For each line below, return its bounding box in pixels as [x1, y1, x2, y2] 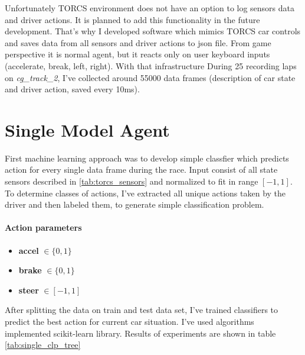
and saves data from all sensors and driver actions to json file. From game [5, 36, 271, 49]
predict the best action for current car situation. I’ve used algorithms [5, 315, 254, 328]
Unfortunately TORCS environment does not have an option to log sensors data [5, 2, 295, 14]
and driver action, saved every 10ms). [5, 83, 140, 95]
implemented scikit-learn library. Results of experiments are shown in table [5, 327, 276, 339]
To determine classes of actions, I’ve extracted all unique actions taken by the [5, 186, 286, 199]
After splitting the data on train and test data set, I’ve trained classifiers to [5, 304, 278, 316]
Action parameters [5, 221, 82, 234]
